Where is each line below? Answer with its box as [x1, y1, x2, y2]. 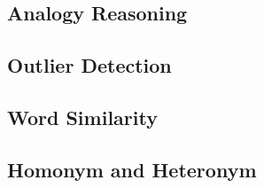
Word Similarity [7, 103, 158, 130]
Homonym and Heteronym [7, 155, 257, 183]
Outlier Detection [7, 51, 172, 79]
